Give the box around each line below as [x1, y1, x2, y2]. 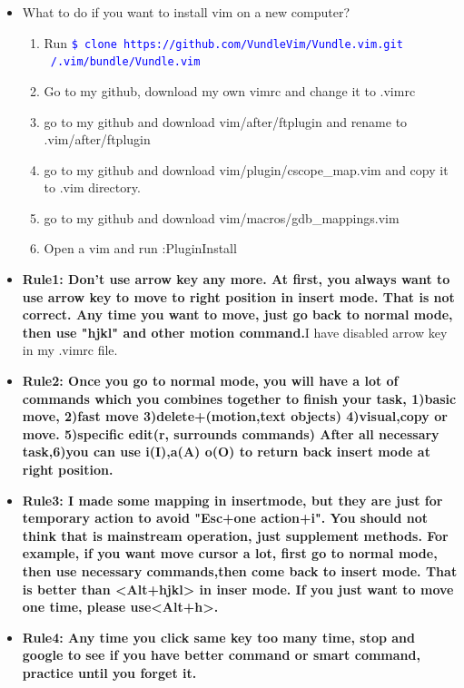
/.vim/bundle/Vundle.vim [50, 55, 201, 69]
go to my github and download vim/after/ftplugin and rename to [44, 112, 408, 131]
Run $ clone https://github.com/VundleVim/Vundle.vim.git [44, 33, 403, 52]
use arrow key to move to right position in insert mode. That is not [22, 287, 455, 306]
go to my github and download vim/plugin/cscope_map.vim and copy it [44, 160, 449, 179]
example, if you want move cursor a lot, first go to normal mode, [22, 544, 438, 563]
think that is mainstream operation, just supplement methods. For [22, 526, 449, 545]
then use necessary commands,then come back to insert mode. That [22, 561, 458, 580]
